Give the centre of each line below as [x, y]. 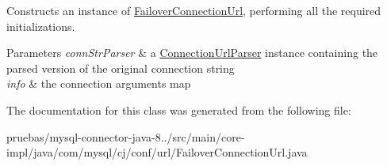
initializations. [41, 26]
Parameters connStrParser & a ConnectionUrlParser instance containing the [192, 53]
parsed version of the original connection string [121, 68]
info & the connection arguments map [99, 83]
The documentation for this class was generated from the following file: [179, 109]
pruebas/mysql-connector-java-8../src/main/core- [126, 136]
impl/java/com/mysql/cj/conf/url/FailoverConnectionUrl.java [157, 152]
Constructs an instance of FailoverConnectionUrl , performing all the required [194, 10]
